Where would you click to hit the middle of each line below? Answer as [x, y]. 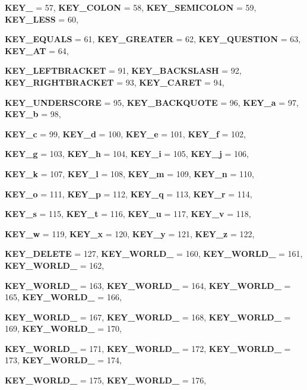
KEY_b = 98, [33, 114]
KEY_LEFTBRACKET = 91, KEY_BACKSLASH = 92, [123, 70]
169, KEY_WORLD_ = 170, [63, 328]
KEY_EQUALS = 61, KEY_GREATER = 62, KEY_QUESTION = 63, [153, 39]
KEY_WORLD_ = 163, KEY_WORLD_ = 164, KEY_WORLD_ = [148, 285]
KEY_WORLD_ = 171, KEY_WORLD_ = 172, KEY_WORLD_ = [148, 348]
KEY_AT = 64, [37, 50]
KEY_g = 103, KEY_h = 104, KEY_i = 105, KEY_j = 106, [127, 154]
